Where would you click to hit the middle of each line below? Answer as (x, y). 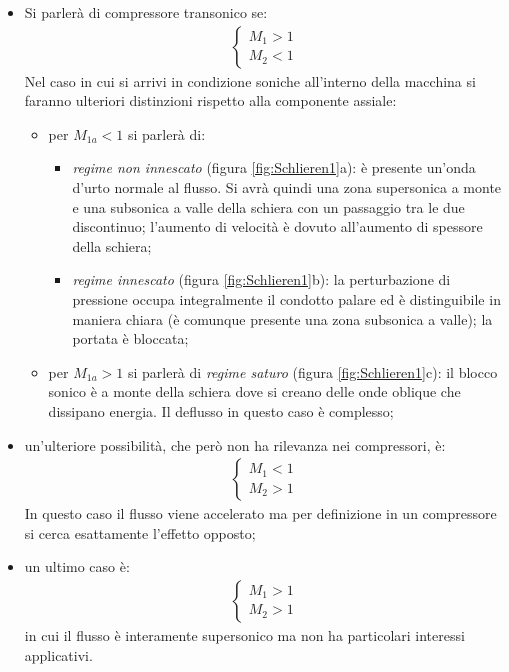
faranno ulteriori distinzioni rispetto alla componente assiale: (210, 100)
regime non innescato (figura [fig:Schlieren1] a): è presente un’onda (274, 167)
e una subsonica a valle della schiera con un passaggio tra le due (268, 206)
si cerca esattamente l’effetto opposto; (140, 532)
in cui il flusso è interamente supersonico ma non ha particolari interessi (244, 634)
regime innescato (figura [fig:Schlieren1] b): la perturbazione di (261, 279)
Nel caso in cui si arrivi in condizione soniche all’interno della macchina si (250, 80)
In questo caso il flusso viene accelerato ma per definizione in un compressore (260, 513)
